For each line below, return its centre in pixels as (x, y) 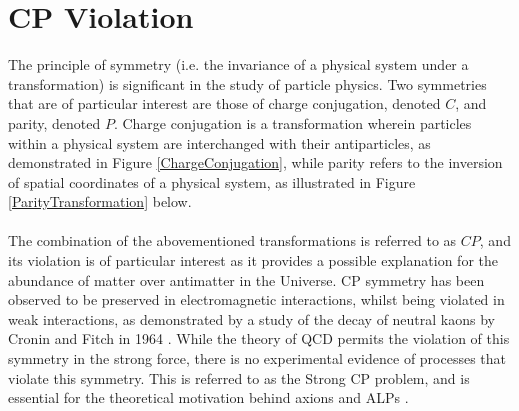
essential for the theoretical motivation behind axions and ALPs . (208, 397)
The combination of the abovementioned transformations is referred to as (232, 240)
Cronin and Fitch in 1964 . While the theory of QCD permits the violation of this (259, 338)
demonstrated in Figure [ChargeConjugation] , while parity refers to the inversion (255, 162)
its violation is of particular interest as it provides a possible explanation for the (253, 260)
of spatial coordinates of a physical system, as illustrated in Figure (212, 181)
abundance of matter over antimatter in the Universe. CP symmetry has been (246, 279)
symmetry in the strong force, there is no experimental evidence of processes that (257, 358)
